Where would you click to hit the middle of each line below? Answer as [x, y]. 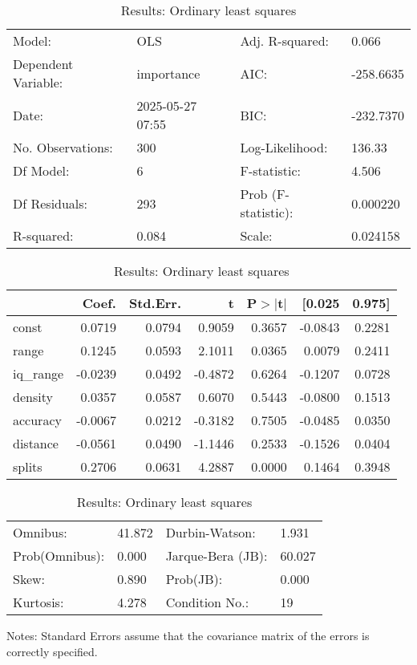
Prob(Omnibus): [59, 556]
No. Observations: [63, 147]
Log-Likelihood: [284, 147]
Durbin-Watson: [211, 532]
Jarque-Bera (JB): [217, 556]
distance [36, 443]
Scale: [256, 235]
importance [168, 73]
